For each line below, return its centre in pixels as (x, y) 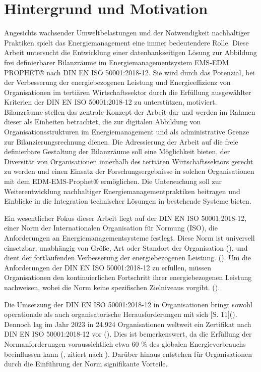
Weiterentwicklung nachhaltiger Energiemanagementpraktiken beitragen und (122, 191)
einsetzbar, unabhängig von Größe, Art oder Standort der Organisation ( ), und (126, 247)
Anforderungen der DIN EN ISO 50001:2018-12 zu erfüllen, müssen (108, 267)
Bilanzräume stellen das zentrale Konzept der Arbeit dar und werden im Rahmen (130, 111)
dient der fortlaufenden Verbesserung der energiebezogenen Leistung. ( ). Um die (127, 258)
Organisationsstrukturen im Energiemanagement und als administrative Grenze (127, 132)
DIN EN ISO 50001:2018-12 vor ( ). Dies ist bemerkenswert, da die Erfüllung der (128, 334)
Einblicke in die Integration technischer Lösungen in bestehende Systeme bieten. (128, 201)
